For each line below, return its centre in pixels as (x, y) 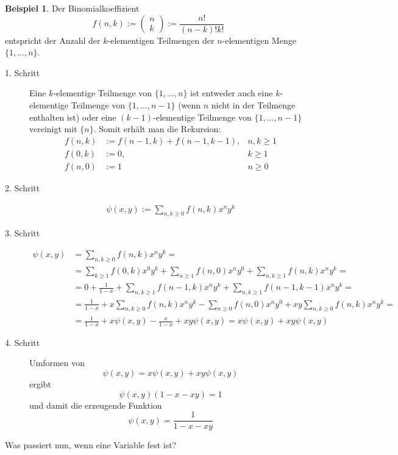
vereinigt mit (53, 129)
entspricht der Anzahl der (53, 40)
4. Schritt (23, 342)
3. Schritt (23, 233)
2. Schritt (23, 187)
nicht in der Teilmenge (253, 105)
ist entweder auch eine (232, 93)
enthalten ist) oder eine (73, 117)
